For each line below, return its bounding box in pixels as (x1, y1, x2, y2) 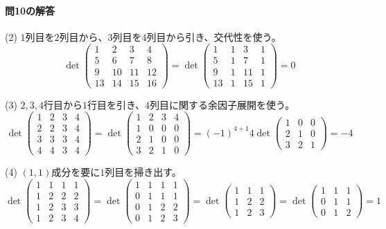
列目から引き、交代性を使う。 (146, 29, 281, 44)
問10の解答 (5, 3, 55, 17)
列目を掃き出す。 (105, 165, 182, 179)
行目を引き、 (87, 97, 146, 111)
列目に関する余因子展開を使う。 (150, 97, 295, 111)
